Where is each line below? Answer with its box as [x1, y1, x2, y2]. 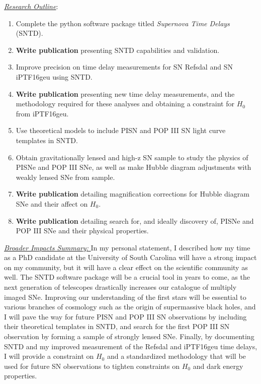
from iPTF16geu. [16, 108, 69, 118]
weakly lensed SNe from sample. [16, 171, 115, 182]
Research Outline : [4, 1, 58, 11]
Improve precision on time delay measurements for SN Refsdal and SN [16, 61, 233, 72]
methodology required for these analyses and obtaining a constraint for [16, 98, 234, 109]
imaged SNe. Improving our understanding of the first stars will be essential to [4, 291, 246, 302]
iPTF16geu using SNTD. [16, 71, 93, 82]
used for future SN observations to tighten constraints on [4, 360, 180, 371]
